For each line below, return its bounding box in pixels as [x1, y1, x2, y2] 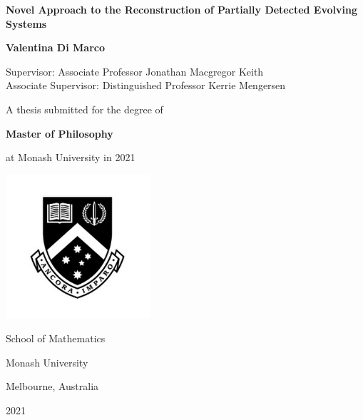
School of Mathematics [6, 330, 106, 345]
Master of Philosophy [6, 126, 113, 140]
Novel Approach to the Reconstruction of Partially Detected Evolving [6, 2, 357, 16]
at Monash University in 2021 [6, 150, 136, 165]
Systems [6, 16, 47, 31]
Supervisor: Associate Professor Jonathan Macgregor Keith [6, 63, 264, 78]
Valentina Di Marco [6, 40, 105, 55]
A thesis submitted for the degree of [6, 101, 163, 116]
